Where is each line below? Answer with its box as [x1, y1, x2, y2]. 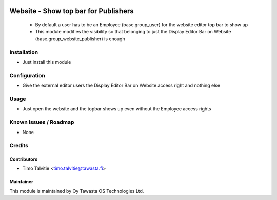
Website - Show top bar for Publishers [9, 7, 134, 15]
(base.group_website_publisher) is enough [35, 36, 125, 42]
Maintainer [9, 179, 33, 185]
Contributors [9, 156, 38, 162]
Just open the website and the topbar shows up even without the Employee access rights [22, 106, 211, 112]
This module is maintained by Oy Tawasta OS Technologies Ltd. [9, 188, 144, 194]
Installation [9, 49, 38, 56]
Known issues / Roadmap [9, 118, 74, 125]
